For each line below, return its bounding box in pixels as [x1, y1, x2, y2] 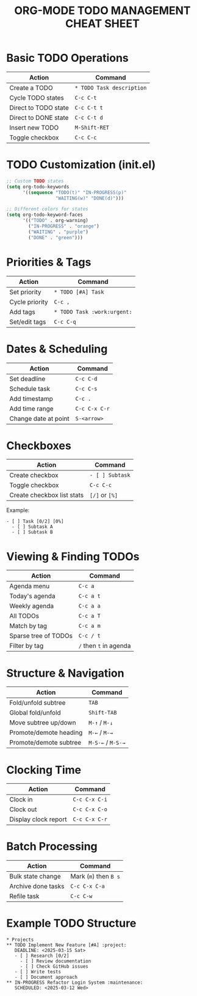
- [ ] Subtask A [12, 524, 53, 530]
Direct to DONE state [9, 113, 69, 122]
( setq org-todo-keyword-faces [6, 212, 84, 218]
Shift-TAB [88, 709, 117, 716]
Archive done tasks [9, 882, 65, 891]
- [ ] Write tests [14, 969, 62, 975]
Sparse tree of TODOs [9, 631, 73, 640]
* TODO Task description [74, 84, 147, 91]
